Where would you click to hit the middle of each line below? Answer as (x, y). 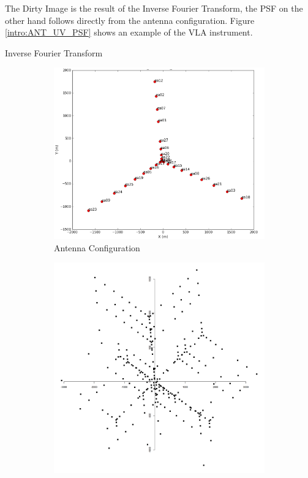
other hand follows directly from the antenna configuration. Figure (130, 20)
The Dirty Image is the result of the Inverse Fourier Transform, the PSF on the (154, 8)
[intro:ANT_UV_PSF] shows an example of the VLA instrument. (129, 32)
